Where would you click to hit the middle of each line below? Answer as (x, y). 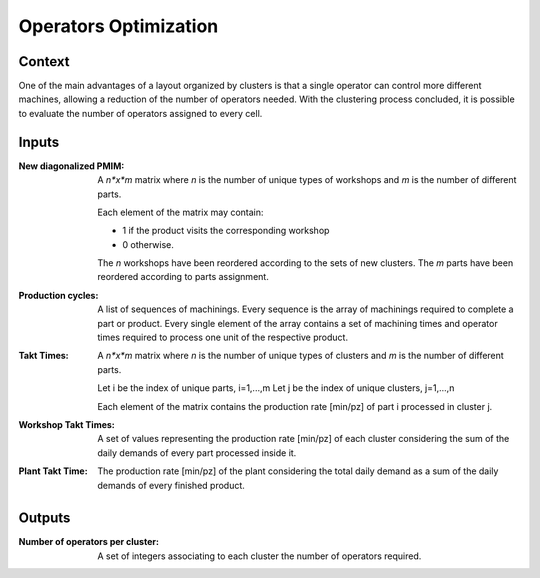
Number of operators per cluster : (89, 542)
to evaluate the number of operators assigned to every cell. (140, 113)
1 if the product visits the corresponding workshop (226, 231)
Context (44, 61)
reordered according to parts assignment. (183, 277)
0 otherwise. (148, 244)
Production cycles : (58, 295)
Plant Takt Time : (53, 471)
